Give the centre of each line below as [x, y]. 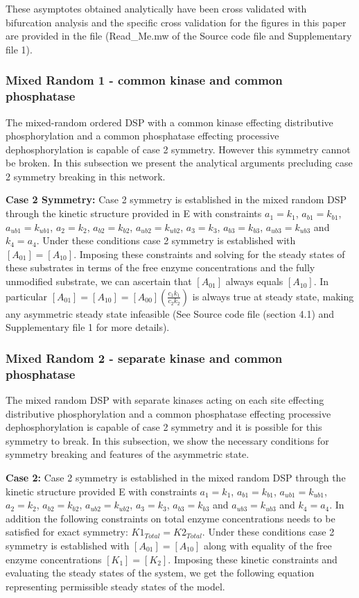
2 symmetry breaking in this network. [86, 176]
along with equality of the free [268, 545]
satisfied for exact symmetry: [67, 532]
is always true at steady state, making [273, 296]
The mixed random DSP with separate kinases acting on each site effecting [165, 399]
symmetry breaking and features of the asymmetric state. [128, 454]
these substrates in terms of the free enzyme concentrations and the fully [160, 267]
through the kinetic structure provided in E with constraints [134, 213]
